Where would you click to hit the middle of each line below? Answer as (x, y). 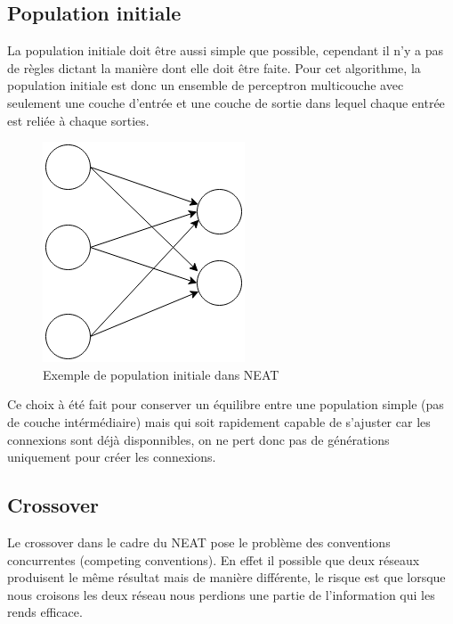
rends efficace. (45, 612)
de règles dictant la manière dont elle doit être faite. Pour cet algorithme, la (214, 67)
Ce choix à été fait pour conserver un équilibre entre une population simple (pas (226, 404)
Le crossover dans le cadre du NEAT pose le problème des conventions (199, 542)
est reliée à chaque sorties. (78, 120)
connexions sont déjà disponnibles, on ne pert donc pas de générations (198, 439)
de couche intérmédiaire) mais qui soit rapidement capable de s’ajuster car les (219, 421)
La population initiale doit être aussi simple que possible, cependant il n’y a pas (225, 50)
